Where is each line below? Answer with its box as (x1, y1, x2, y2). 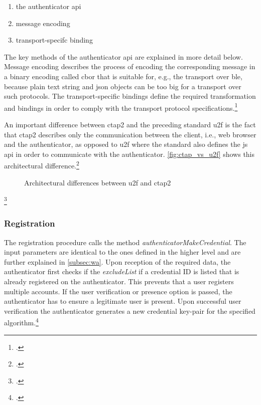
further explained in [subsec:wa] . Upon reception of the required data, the (4, 256, 231, 267)
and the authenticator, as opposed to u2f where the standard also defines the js (4, 139, 248, 149)
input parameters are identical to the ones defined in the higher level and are (4, 247, 241, 257)
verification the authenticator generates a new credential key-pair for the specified (4, 305, 255, 316)
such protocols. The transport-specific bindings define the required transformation (4, 91, 256, 101)
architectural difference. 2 (4, 159, 79, 171)
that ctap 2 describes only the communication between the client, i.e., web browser (4, 129, 256, 139)
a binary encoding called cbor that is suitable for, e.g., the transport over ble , (4, 71, 242, 81)
